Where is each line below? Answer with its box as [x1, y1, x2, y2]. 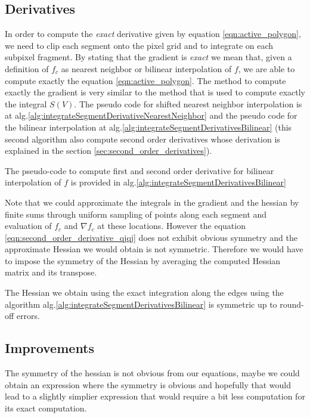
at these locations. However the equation [97, 219, 246, 232]
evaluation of [5, 219, 52, 232]
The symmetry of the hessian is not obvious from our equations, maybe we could [5, 367, 300, 379]
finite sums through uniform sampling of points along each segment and [5, 208, 267, 220]
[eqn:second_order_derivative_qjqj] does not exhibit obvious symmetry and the [5, 231, 297, 243]
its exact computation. [5, 401, 87, 414]
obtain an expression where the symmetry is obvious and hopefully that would [5, 378, 292, 391]
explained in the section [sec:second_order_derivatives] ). [5, 144, 212, 157]
